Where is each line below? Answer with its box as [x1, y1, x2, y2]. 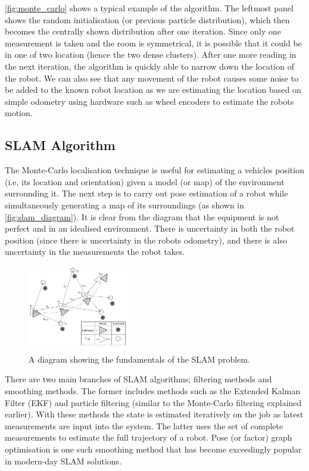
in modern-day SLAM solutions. [5, 454, 122, 467]
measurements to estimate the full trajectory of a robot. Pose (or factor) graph [5, 431, 292, 444]
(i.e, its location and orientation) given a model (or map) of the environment [5, 175, 285, 188]
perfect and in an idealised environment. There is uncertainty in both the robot [5, 222, 295, 235]
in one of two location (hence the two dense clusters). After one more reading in [5, 48, 296, 61]
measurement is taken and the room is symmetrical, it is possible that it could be [5, 36, 302, 49]
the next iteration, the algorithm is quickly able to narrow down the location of [5, 60, 294, 72]
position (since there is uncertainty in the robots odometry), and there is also [5, 233, 287, 246]
